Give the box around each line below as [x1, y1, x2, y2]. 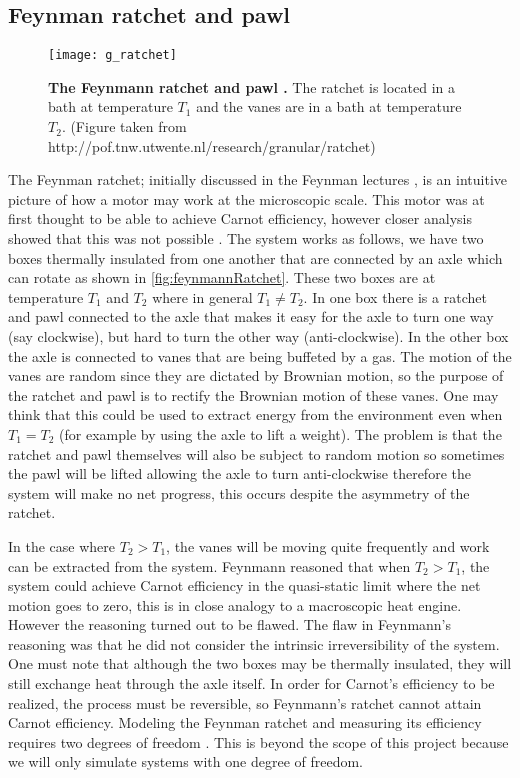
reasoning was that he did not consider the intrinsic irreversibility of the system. [8, 633, 500, 654]
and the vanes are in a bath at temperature [196, 96, 462, 117]
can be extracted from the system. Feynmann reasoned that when [8, 555, 411, 576]
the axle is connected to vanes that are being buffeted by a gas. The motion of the [8, 345, 512, 366]
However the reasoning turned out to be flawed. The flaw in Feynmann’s [8, 614, 452, 635]
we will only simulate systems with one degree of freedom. [8, 751, 363, 772]
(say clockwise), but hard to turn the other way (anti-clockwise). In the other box [8, 325, 509, 346]
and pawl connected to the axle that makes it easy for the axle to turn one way [8, 306, 494, 327]
